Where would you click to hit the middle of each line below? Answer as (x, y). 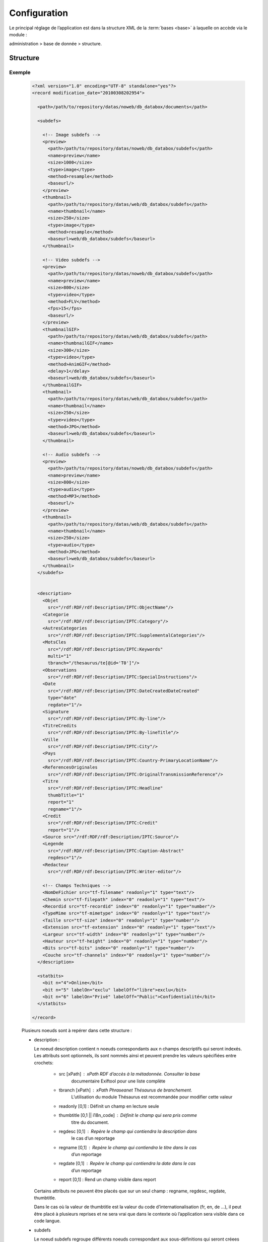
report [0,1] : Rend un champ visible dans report (107, 1179)
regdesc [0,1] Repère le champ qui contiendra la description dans (128, 1131)
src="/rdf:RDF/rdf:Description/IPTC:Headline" (105, 788)
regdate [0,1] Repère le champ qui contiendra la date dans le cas (127, 1164)
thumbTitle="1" (66, 795)
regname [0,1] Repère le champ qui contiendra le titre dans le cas (128, 1147)
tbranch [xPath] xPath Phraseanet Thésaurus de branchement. (126, 1090)
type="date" (62, 698)
